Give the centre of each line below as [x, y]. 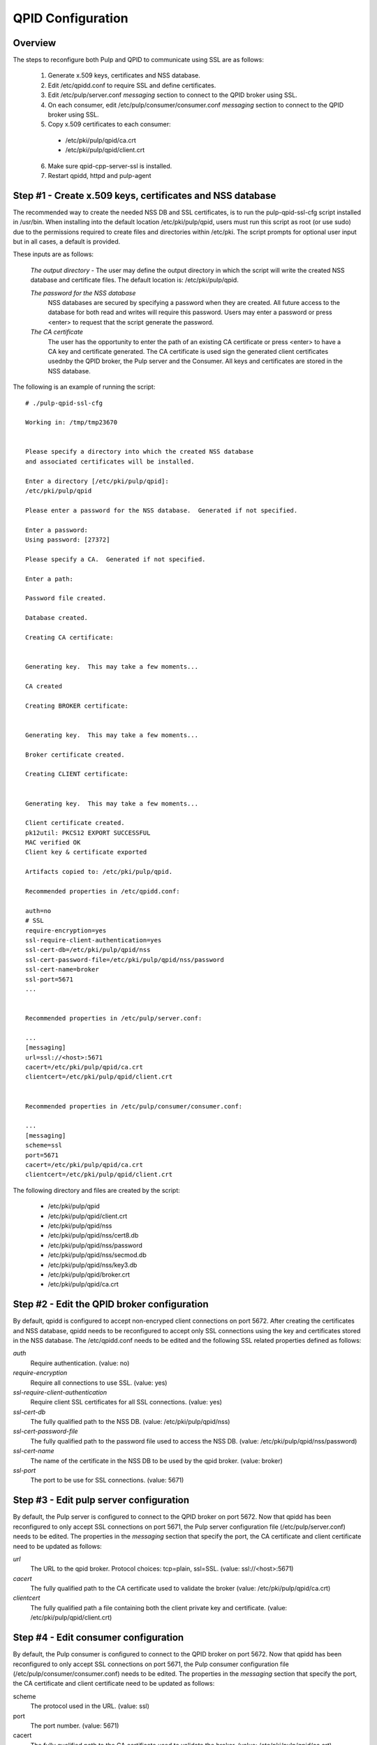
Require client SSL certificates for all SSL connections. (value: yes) [126, 1402]
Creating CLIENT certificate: [77, 774]
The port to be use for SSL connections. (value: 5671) [107, 1480]
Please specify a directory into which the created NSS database [140, 452]
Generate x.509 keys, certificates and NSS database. [124, 75]
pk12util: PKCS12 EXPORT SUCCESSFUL [88, 833]
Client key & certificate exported [86, 852]
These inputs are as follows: [53, 254]
